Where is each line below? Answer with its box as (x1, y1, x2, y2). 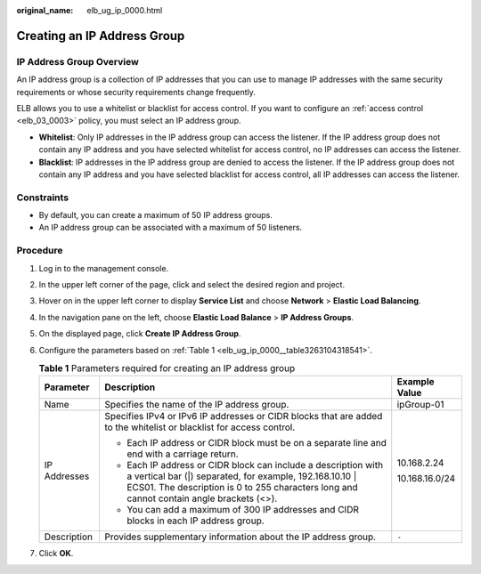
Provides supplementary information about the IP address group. (103, 530, 377, 543)
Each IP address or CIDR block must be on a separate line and (126, 437, 387, 449)
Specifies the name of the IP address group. (103, 399, 289, 411)
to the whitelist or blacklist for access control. (103, 421, 296, 433)
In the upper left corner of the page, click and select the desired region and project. (38, 279, 346, 289)
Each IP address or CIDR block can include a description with (126, 459, 383, 472)
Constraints (16, 191, 69, 204)
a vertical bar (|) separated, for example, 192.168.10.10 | (126, 470, 357, 482)
